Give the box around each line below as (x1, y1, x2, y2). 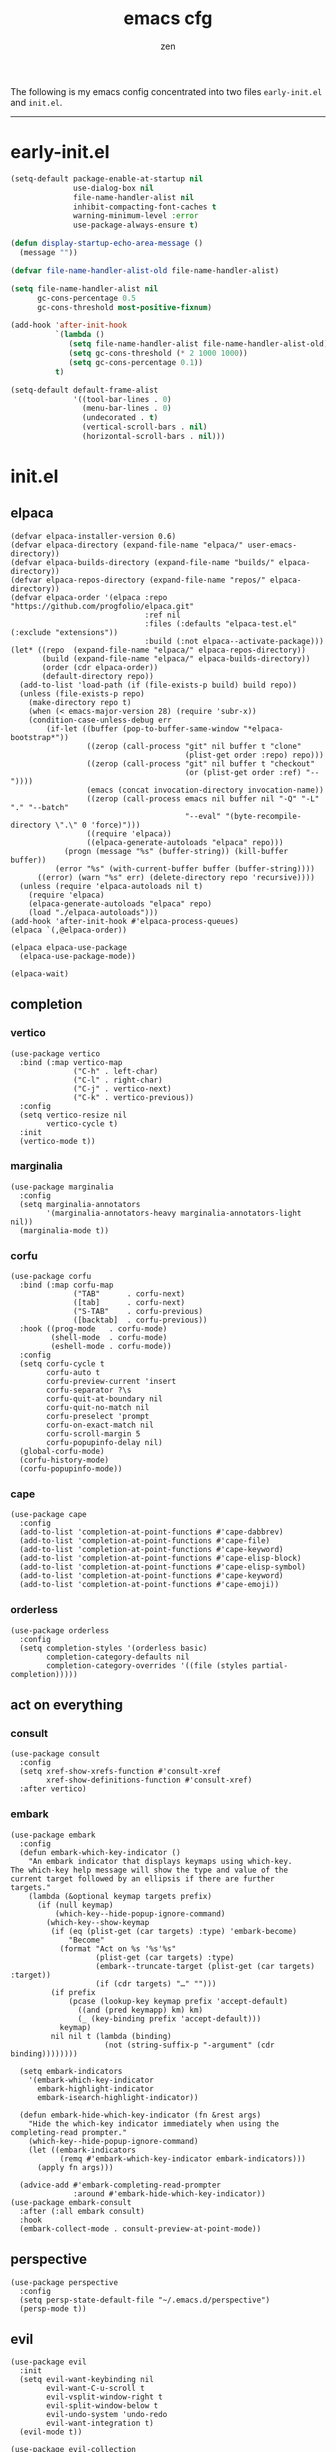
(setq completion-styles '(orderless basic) (19, 1643, 208, 1653)
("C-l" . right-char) (73, 1075, 163, 1085)
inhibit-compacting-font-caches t (73, 202, 217, 212)
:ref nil (144, 610, 182, 620)
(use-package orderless (10, 1625, 110, 1636)
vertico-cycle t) (46, 1118, 118, 1129)
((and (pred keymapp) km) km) (77, 2005, 203, 2015)
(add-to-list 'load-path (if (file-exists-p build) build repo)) (19, 680, 298, 690)
